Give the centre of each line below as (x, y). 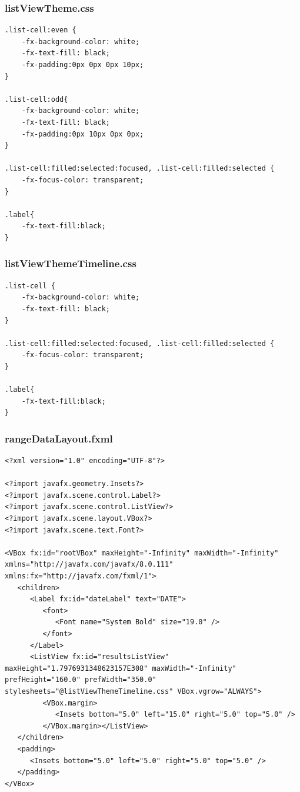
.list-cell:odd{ (36, 99)
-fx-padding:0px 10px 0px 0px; (83, 134)
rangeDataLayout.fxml (59, 438)
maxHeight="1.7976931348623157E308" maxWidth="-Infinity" (121, 668)
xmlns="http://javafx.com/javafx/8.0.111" (89, 565)
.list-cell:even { (41, 30)
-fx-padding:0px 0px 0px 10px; (83, 65)
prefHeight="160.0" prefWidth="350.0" (81, 680)
